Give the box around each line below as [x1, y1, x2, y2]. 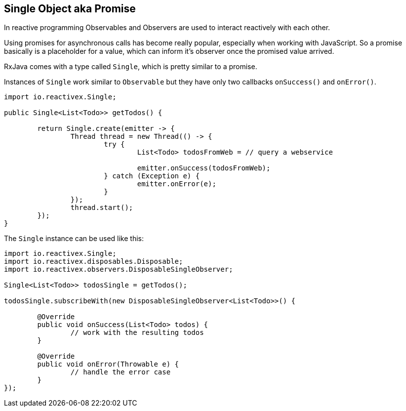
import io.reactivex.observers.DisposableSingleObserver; [4, 265, 233, 274]
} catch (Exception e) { [104, 172, 200, 180]
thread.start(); [70, 204, 133, 212]
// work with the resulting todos [70, 329, 204, 337]
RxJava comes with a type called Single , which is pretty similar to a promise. [4, 62, 257, 71]
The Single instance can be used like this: [4, 234, 144, 243]
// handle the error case [70, 368, 171, 376]
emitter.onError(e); [137, 180, 216, 188]
